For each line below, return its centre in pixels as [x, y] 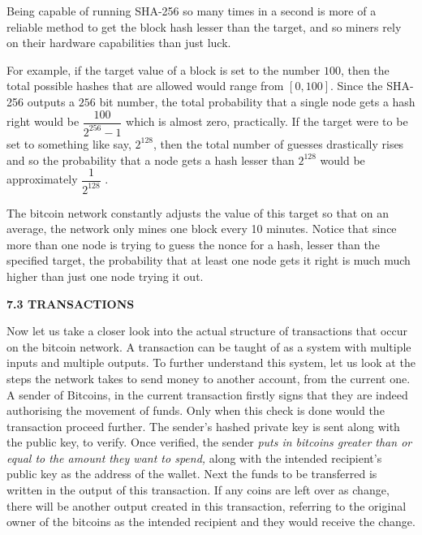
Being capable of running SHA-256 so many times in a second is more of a [192, 11]
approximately [42, 179]
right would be [43, 121]
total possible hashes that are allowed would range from [145, 86]
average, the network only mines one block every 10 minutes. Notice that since [202, 229]
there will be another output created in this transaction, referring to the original [207, 505]
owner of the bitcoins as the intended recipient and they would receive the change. [211, 522]
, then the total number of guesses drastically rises [278, 143]
